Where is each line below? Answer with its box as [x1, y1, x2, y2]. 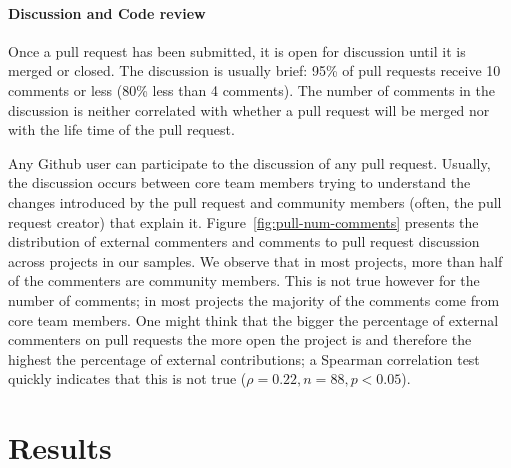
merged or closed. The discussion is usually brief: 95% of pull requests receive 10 [8, 60, 501, 81]
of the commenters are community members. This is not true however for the [8, 270, 480, 291]
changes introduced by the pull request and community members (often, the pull [8, 191, 502, 212]
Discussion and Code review [8, 2, 206, 23]
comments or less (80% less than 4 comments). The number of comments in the [8, 79, 496, 100]
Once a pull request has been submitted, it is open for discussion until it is [8, 40, 466, 61]
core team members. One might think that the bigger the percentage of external [8, 309, 499, 330]
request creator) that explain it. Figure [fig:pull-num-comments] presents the [8, 211, 479, 232]
